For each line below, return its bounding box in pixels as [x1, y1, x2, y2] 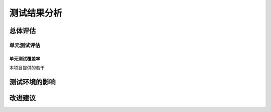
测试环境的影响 [9, 77, 56, 86]
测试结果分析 [9, 7, 63, 18]
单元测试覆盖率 [9, 55, 40, 61]
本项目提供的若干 [9, 65, 45, 71]
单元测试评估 [9, 41, 41, 48]
